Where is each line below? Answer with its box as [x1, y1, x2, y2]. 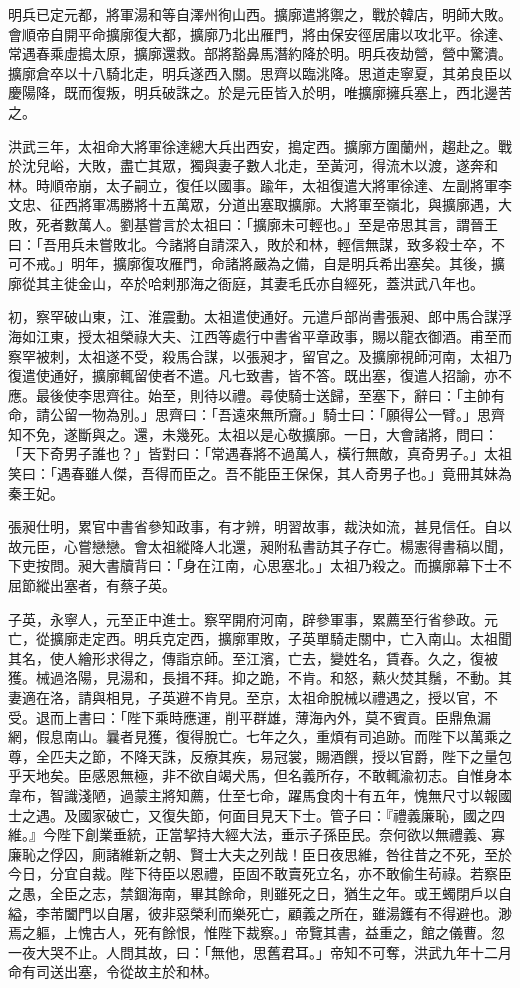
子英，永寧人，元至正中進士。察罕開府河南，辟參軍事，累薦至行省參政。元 [8, 608, 498, 629]
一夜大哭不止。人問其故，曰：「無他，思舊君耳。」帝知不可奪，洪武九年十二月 [8, 941, 512, 962]
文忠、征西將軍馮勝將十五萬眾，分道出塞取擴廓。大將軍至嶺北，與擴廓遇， [8, 194, 498, 215]
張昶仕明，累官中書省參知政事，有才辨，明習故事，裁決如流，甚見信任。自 [8, 516, 498, 537]
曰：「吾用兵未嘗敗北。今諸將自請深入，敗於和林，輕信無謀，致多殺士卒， [8, 233, 491, 254]
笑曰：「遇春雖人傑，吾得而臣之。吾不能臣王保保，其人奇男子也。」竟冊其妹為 [8, 463, 512, 484]
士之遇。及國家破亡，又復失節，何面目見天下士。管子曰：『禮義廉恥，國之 [8, 804, 491, 825]
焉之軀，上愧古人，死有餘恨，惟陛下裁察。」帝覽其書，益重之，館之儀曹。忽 [8, 922, 505, 943]
